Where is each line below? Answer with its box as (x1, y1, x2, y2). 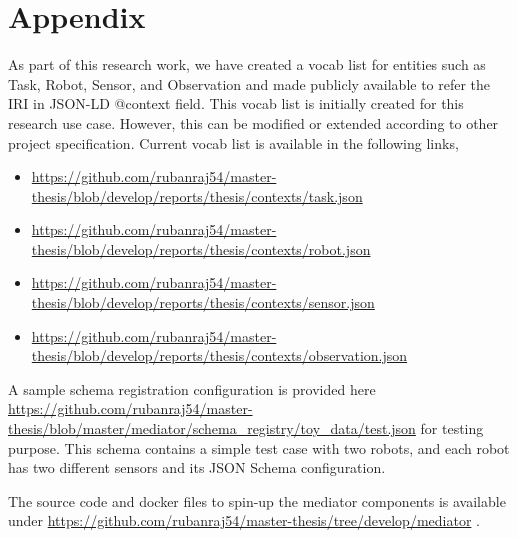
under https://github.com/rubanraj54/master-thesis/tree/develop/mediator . (8, 510, 480, 531)
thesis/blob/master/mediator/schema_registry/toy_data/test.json (8, 418, 416, 439)
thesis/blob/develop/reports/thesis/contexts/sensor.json (31, 292, 375, 313)
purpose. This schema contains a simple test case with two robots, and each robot (8, 437, 510, 458)
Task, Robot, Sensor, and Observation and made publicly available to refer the (8, 73, 491, 94)
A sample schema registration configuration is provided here (8, 378, 376, 399)
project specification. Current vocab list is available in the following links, (8, 132, 459, 153)
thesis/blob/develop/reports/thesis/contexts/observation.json (31, 345, 408, 366)
